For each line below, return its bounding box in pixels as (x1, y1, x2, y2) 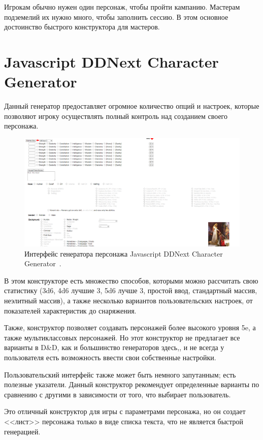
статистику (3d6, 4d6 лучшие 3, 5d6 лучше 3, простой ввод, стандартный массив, (4, 285, 257, 296)
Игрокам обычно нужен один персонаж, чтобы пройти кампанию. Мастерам (4, 2, 240, 12)
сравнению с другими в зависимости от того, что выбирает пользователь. (4, 389, 231, 399)
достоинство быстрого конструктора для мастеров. (4, 21, 160, 32)
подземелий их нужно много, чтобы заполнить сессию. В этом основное (4, 11, 228, 22)
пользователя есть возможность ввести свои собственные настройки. (4, 352, 216, 363)
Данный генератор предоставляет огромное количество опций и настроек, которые (4, 101, 259, 111)
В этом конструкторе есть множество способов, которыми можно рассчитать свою (4, 275, 258, 286)
